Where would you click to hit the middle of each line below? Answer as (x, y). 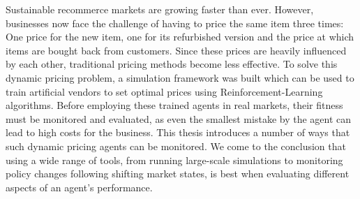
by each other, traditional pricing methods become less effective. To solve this (172, 64)
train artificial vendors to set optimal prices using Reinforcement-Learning (164, 91)
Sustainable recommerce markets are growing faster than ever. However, (160, 9)
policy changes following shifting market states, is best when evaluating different (178, 174)
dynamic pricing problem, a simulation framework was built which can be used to (180, 77)
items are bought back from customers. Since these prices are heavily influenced (176, 50)
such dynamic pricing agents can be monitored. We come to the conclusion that (176, 146)
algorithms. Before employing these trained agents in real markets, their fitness (174, 105)
